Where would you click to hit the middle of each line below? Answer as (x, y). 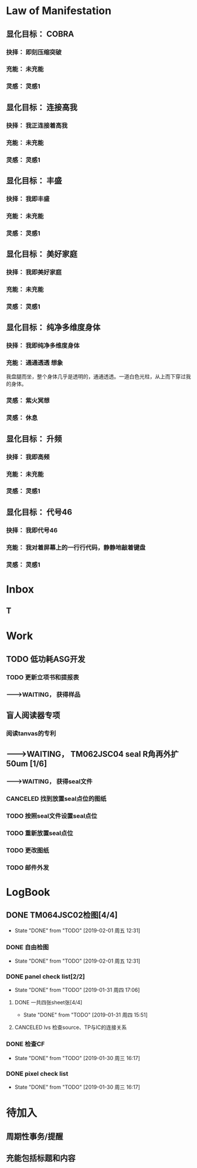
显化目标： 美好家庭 (42, 254)
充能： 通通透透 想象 (35, 363)
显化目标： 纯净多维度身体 (53, 328)
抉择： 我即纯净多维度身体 (43, 346)
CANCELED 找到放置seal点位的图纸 (56, 799)
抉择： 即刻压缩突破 (34, 52)
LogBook (28, 892)
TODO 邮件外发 (28, 868)
